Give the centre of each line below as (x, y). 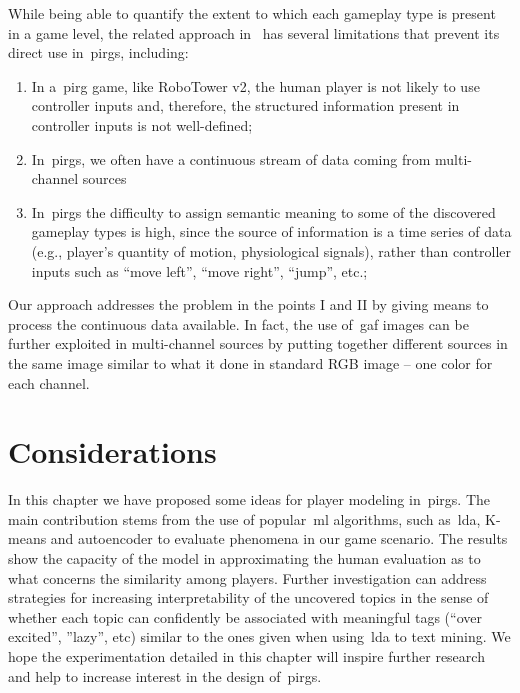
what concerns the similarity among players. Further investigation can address (247, 577)
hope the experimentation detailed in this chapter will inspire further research (246, 655)
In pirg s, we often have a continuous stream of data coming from (231, 158)
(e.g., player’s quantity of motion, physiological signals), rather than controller (271, 250)
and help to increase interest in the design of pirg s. (165, 675)
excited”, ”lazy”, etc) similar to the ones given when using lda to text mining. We (259, 636)
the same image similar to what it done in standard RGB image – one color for (250, 362)
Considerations (112, 451)
